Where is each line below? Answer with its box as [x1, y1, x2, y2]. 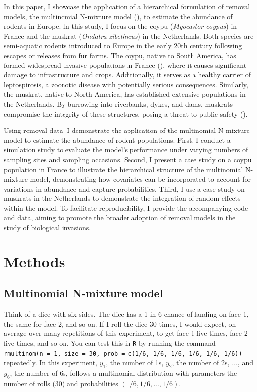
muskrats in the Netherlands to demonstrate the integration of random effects [4, 193, 241, 203]
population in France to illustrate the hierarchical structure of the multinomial [4, 164, 243, 174]
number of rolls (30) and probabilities [4, 378, 118, 388]
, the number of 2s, [172, 357, 230, 368]
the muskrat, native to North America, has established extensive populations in [4, 89, 246, 99]
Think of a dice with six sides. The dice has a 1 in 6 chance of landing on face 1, [4, 309, 249, 319]
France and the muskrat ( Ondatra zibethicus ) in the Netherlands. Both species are [4, 30, 254, 41]
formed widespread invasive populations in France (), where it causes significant [4, 60, 247, 70]
